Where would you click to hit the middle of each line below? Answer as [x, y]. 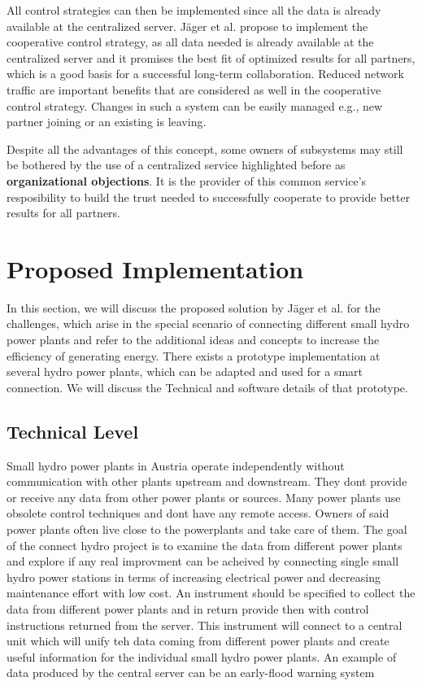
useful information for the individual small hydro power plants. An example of [202, 656]
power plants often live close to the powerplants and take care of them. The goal [207, 529]
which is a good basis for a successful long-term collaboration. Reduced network [205, 74]
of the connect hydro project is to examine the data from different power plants [204, 545]
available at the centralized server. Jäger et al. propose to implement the [187, 26]
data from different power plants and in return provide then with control [188, 608]
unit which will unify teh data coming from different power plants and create [198, 641]
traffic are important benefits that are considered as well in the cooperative [194, 89]
